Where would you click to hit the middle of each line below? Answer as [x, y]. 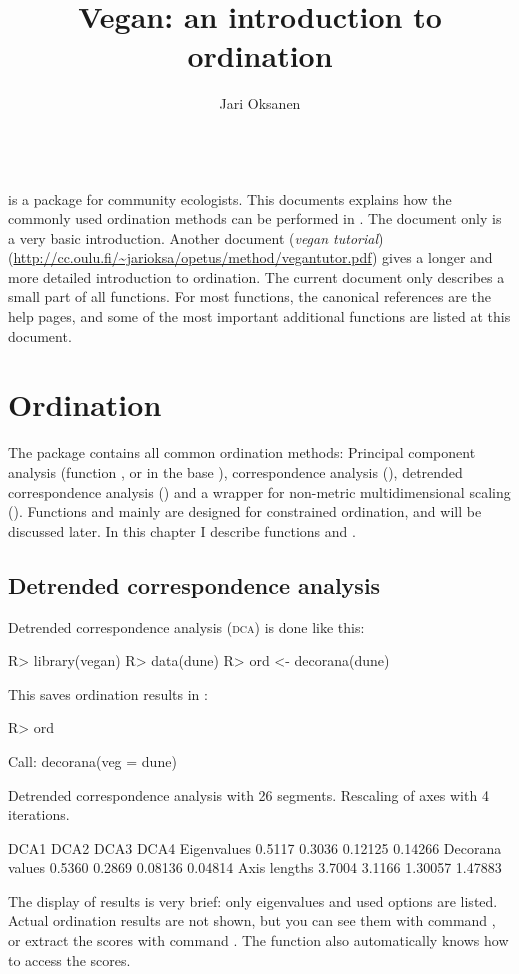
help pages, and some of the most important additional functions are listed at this [259, 316]
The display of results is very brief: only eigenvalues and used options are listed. [253, 900]
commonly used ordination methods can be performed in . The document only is [255, 218]
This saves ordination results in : [108, 693]
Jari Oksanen [260, 103]
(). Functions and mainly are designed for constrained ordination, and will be [245, 511]
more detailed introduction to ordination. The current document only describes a [256, 276]
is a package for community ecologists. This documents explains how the [230, 198]
